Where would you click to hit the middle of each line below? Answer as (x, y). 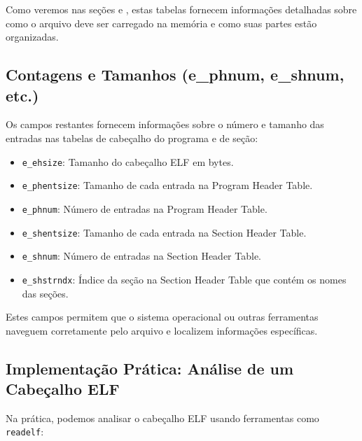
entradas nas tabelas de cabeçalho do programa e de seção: (132, 138)
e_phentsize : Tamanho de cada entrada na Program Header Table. (167, 185)
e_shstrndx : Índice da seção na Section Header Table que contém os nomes (184, 279)
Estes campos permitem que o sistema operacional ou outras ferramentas (162, 317)
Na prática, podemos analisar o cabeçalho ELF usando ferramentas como (162, 418)
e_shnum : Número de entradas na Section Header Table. (141, 256)
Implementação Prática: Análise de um (150, 368)
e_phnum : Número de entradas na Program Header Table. (145, 208)
